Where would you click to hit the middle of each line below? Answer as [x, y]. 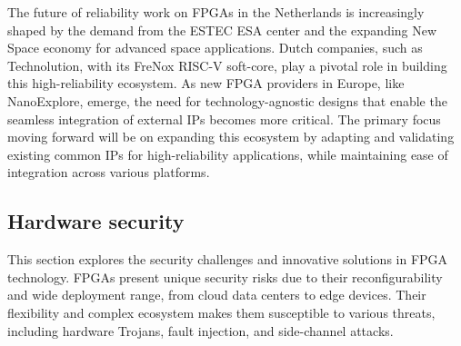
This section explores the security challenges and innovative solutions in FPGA [228, 259]
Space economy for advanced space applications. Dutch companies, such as [215, 48]
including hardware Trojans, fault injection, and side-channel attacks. [200, 330]
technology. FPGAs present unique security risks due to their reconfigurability [225, 277]
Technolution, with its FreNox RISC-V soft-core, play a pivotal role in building [227, 65]
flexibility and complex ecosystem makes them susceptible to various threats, [221, 312]
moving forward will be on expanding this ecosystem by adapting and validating [231, 137]
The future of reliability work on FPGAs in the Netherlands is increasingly [216, 12]
